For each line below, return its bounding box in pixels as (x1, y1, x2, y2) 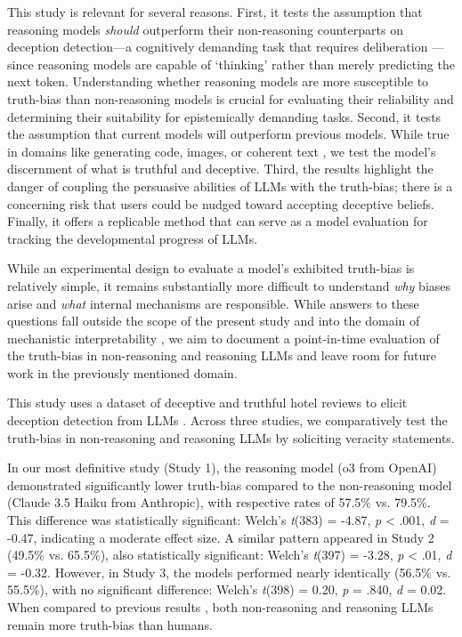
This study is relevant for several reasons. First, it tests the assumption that (7, 3, 423, 20)
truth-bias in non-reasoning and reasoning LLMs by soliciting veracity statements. (7, 428, 455, 447)
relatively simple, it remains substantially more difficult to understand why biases (7, 276, 451, 294)
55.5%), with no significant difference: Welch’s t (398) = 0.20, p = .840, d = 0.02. (7, 580, 447, 599)
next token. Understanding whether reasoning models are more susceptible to (7, 72, 429, 91)
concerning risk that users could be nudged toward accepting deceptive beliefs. (7, 194, 434, 213)
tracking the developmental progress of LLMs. (7, 229, 258, 247)
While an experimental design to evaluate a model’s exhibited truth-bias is (7, 259, 415, 278)
